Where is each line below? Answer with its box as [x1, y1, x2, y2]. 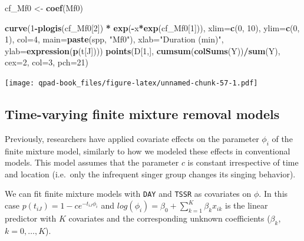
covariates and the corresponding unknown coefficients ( [68, 212, 270, 225]
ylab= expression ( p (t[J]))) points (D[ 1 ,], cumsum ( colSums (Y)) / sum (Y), [5, 44, 280, 57]
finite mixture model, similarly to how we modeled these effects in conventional [5, 144, 290, 157]
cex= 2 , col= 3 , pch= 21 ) [5, 56, 88, 68]
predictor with [5, 212, 57, 225]
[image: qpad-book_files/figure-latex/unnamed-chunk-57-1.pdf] [5, 78, 258, 87]
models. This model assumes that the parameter [5, 156, 179, 169]
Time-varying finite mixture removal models [5, 105, 280, 123]
